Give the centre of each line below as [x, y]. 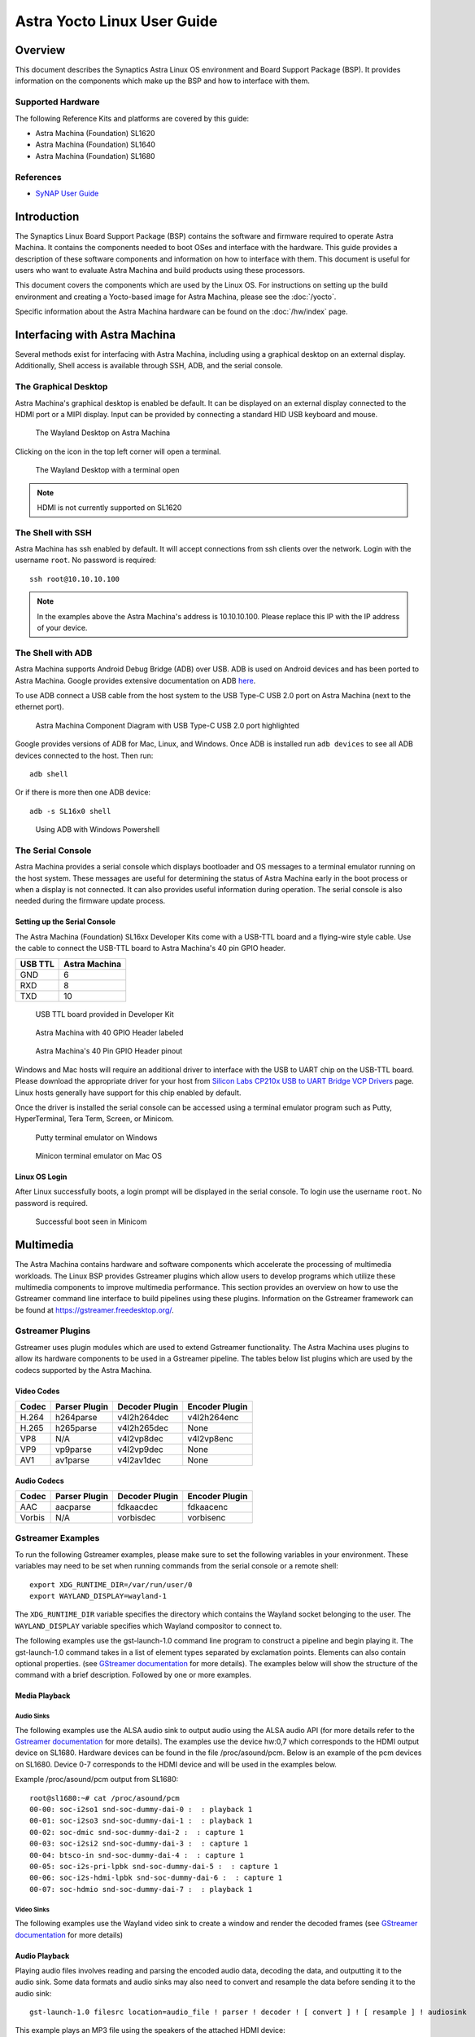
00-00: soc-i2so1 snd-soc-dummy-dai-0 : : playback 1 [141, 1810]
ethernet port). [39, 707]
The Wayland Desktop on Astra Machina [103, 433]
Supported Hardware [57, 102]
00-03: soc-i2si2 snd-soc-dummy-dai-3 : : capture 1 [139, 1844]
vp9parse [74, 1450]
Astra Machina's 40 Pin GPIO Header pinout [109, 1051]
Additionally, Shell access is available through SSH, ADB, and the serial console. [149, 366]
